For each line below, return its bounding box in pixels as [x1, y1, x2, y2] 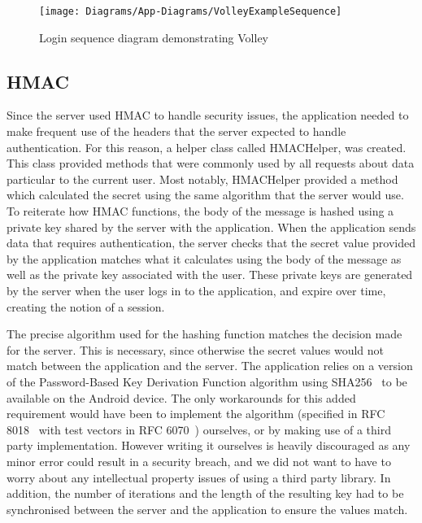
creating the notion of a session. [7, 298, 165, 315]
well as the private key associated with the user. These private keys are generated [7, 266, 413, 283]
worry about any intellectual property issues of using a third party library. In [7, 469, 391, 486]
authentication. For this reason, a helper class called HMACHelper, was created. [7, 138, 407, 155]
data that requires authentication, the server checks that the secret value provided [7, 234, 415, 251]
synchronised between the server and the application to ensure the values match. [7, 500, 408, 517]
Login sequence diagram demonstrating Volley [39, 28, 268, 46]
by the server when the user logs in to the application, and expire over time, [7, 281, 386, 299]
